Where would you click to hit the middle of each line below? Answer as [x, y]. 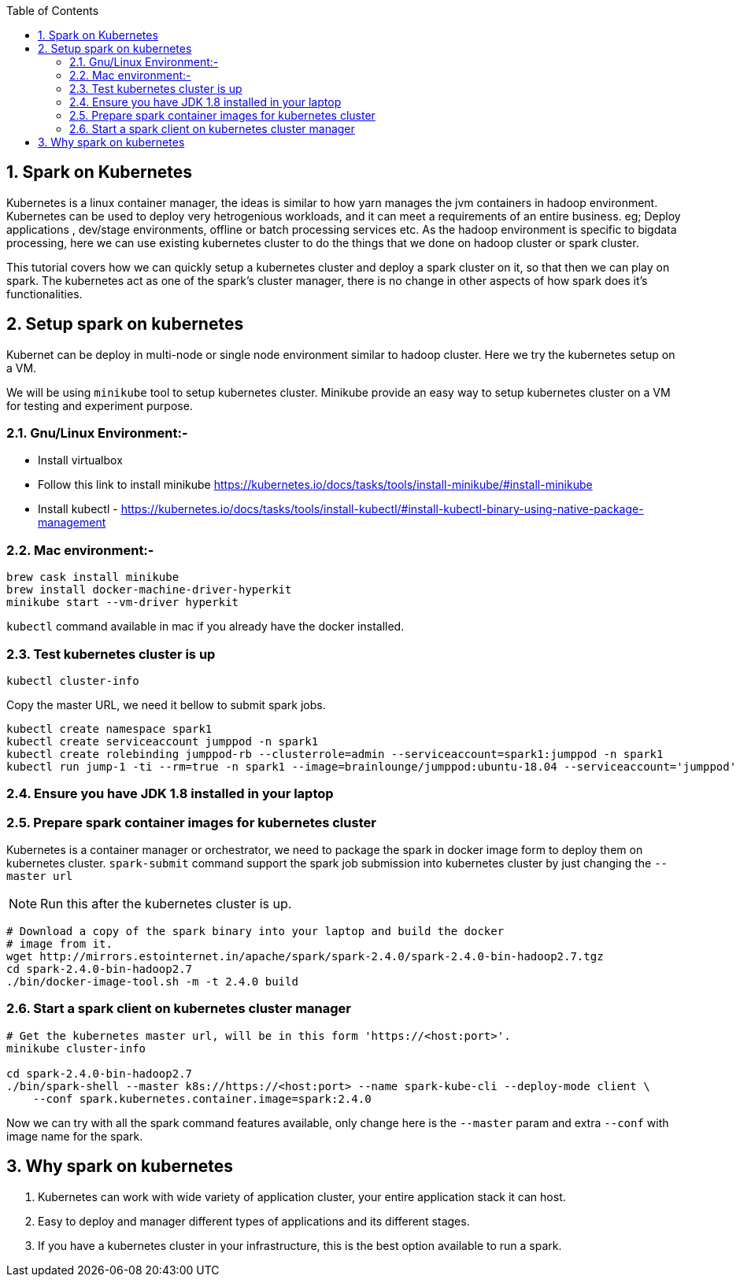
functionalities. [44, 294]
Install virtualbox [80, 460]
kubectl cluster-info [73, 680]
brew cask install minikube [93, 577]
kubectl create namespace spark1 [109, 728]
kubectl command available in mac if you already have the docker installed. [205, 627]
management [72, 523]
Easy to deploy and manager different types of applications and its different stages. [254, 1221]
